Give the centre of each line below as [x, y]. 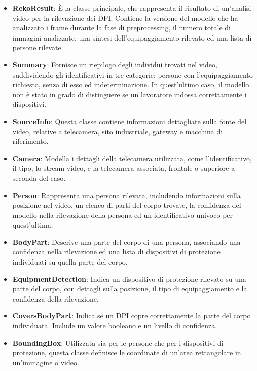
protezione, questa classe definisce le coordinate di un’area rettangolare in [127, 353]
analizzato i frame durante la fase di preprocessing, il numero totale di [121, 28]
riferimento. [30, 141]
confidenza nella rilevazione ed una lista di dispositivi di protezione [116, 252]
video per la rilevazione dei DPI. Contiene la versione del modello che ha [125, 17]
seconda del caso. [39, 178]
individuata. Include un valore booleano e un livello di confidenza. [115, 326]
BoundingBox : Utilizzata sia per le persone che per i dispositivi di [118, 342]
